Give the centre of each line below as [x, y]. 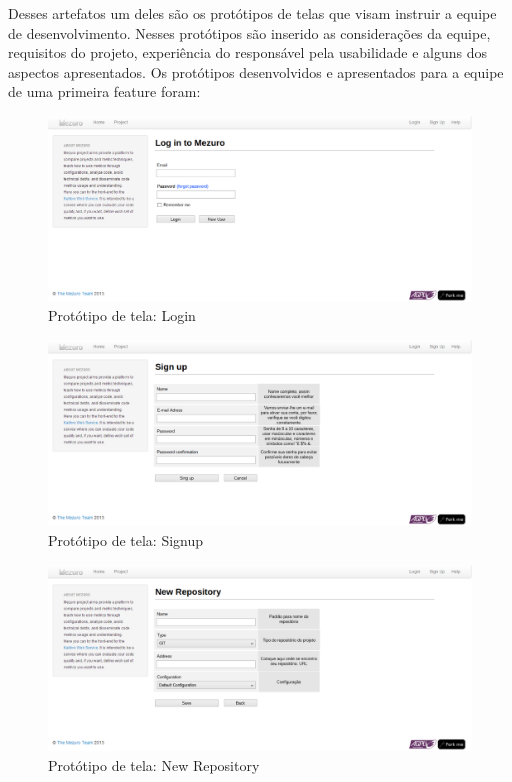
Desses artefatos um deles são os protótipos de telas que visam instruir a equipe [252, 13]
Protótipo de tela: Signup [126, 539]
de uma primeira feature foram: [104, 91]
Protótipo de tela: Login [122, 315]
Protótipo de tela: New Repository [154, 764]
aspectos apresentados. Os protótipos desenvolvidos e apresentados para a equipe [256, 71]
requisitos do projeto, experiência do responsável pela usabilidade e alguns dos [248, 52]
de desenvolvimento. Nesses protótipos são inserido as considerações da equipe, [249, 32]
